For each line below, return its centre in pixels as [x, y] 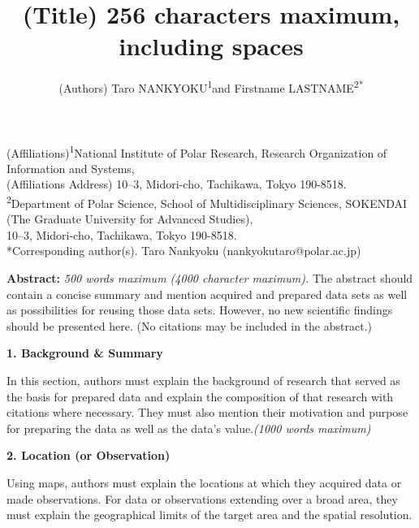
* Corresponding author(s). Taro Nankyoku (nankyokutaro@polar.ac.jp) [184, 251]
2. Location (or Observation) [89, 455]
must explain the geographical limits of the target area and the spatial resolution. [209, 515]
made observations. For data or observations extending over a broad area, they [202, 498]
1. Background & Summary [85, 353]
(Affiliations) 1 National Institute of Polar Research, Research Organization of [197, 151]
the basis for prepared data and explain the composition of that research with [200, 396]
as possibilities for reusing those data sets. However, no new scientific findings [200, 310]
